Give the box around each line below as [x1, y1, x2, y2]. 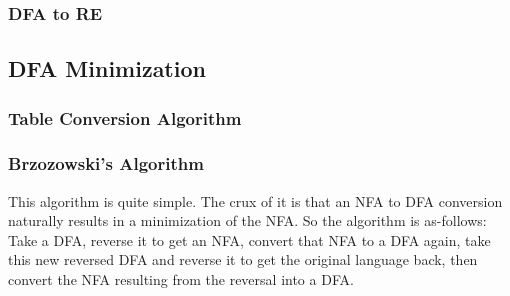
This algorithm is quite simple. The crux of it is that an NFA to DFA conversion [8, 190, 503, 211]
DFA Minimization [8, 53, 206, 84]
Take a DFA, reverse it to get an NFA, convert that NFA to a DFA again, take [8, 229, 491, 250]
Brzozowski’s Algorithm [8, 151, 204, 176]
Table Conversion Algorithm [8, 105, 242, 130]
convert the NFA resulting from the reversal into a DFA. [8, 269, 354, 290]
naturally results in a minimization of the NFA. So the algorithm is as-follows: [8, 210, 487, 231]
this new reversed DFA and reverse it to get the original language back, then [8, 249, 478, 270]
